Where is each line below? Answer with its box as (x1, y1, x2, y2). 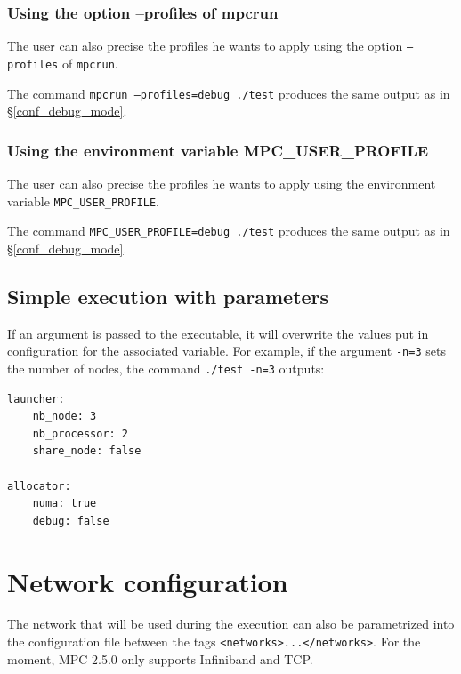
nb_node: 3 (32, 410, 97, 423)
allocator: (7, 479, 71, 493)
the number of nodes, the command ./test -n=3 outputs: (7, 358, 325, 377)
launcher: (7, 392, 65, 405)
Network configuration (7, 563, 288, 599)
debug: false (32, 514, 109, 527)
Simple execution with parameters (7, 282, 329, 309)
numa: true (32, 497, 97, 510)
